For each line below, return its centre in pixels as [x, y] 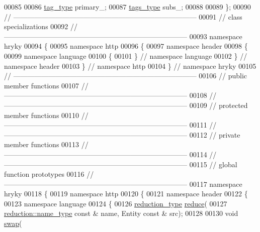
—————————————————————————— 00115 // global [121, 164]
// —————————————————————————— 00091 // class [123, 16]
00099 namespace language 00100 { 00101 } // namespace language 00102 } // [126, 55]
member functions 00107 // [46, 85]
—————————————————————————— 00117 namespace [123, 184]
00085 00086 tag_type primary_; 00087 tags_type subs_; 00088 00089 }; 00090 [127, 7]
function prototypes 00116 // [49, 174]
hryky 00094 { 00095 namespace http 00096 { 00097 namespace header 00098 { [126, 46]
